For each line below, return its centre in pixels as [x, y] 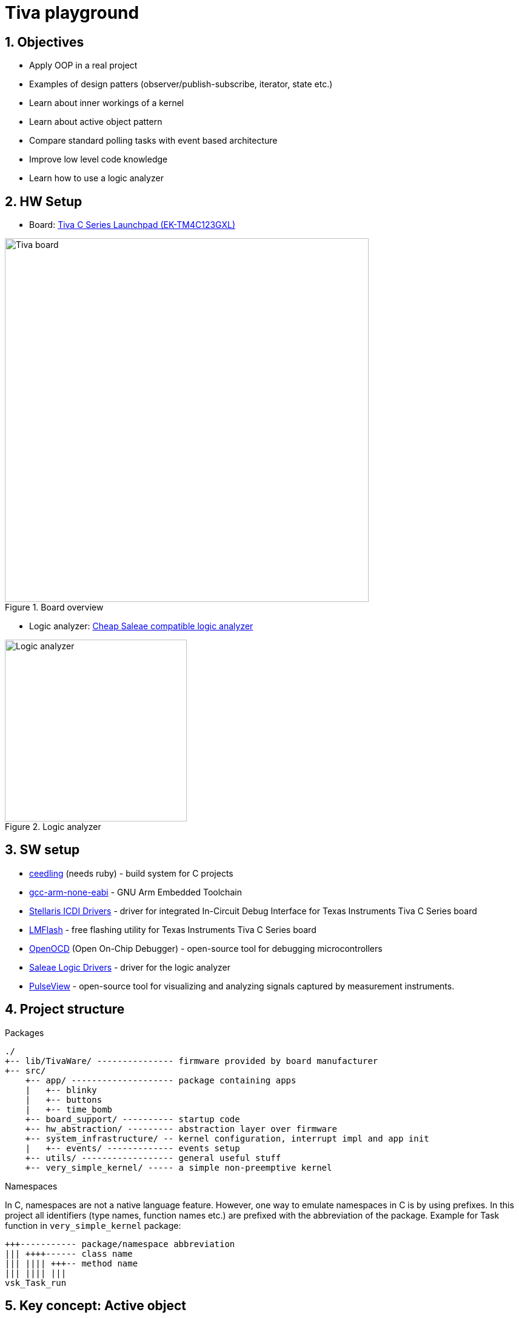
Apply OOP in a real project [83, 65]
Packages [25, 1032]
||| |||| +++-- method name [72, 1263]
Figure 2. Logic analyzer [53, 827]
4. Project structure [65, 1009]
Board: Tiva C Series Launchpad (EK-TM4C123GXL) [132, 225]
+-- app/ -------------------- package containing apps [161, 1080]
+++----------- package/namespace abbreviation [120, 1244]
